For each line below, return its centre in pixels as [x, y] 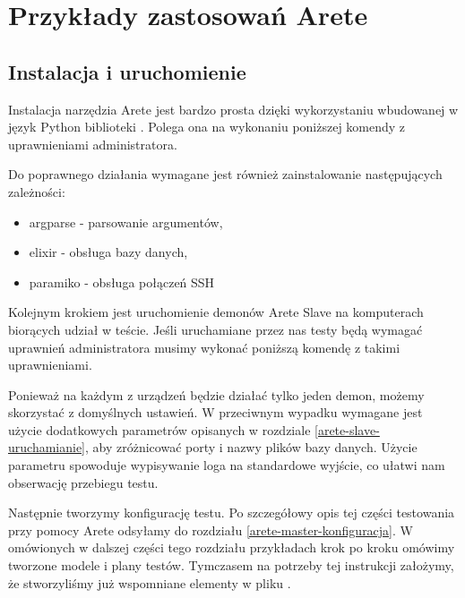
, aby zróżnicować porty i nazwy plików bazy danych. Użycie [251, 447]
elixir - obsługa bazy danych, [108, 252]
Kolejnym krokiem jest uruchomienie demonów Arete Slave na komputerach [216, 312]
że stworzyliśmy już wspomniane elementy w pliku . [150, 582]
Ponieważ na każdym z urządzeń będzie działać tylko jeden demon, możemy [216, 394]
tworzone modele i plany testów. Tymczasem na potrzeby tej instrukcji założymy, [231, 565]
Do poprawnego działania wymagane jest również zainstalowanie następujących [225, 174]
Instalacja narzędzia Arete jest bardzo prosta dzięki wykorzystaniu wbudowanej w [233, 109]
